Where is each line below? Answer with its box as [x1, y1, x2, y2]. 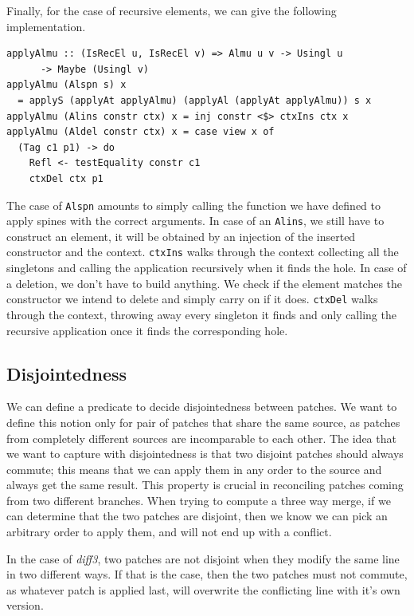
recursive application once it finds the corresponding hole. [6, 322, 288, 338]
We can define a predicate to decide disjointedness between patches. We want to [6, 398, 397, 415]
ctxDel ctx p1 [29, 172, 103, 184]
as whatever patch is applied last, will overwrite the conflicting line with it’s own [6, 581, 400, 598]
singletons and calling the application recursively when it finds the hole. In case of [6, 259, 407, 276]
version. [6, 597, 44, 614]
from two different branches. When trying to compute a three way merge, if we [6, 492, 391, 508]
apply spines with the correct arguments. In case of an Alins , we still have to [6, 212, 385, 229]
